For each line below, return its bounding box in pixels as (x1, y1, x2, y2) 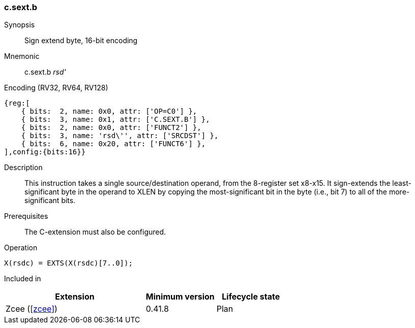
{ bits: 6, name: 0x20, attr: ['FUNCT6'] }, (21, 140, 206, 148)
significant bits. (24, 196, 76, 205)
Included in (4, 274, 41, 283)
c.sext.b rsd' (24, 68, 66, 77)
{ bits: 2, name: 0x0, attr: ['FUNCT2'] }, (21, 123, 201, 132)
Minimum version (145, 291, 215, 302)
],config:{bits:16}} (4, 148, 86, 156)
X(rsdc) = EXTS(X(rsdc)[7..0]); (4, 259, 133, 268)
